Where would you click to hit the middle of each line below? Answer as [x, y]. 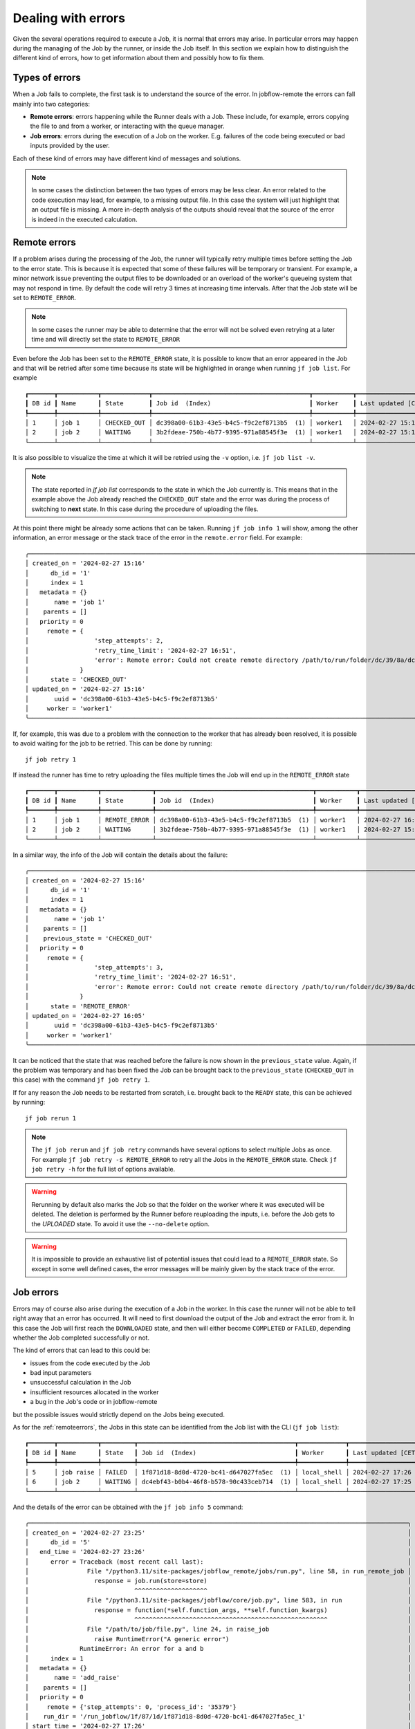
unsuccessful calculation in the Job [81, 1383]
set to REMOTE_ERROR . [45, 298]
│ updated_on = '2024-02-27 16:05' [85, 1016]
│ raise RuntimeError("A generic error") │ [218, 1639]
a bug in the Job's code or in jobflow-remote [94, 1402]
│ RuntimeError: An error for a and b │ [218, 1649]
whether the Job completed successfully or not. [81, 1338]
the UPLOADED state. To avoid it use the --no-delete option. [121, 1223]
